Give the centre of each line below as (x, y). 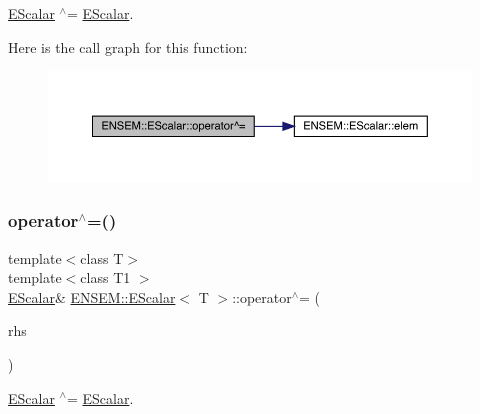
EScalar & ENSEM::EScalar (92, 296)
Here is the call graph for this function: (128, 46)
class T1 (105, 277)
